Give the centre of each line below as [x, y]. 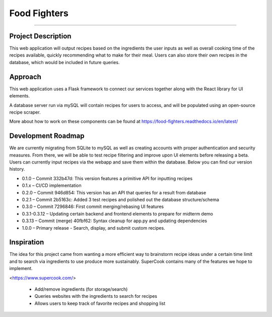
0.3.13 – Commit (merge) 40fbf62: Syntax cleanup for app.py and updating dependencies [115, 221]
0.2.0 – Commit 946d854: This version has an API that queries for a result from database [114, 192]
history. [17, 169]
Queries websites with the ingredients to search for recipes [96, 296]
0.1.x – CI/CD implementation [52, 186]
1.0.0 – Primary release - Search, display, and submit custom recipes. [94, 228]
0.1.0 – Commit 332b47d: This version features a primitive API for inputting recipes [107, 178]
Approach [25, 76]
